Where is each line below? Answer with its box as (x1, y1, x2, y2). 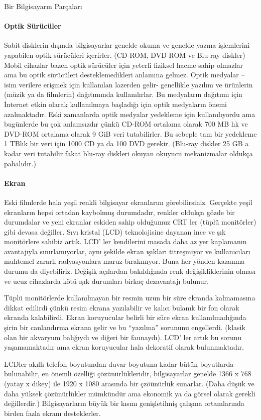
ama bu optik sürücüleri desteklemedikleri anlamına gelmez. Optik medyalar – (4, 69, 245, 80)
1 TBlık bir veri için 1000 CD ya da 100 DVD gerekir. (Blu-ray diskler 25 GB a (4, 138, 249, 149)
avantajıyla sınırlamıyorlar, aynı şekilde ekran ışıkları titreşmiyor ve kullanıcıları (4, 246, 250, 256)
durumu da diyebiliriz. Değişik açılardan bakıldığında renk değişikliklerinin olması (4, 266, 256, 276)
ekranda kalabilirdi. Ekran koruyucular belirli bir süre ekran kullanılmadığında (4, 312, 246, 323)
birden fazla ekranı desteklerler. (4, 407, 101, 418)
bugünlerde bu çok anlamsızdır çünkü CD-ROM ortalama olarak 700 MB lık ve (4, 119, 248, 129)
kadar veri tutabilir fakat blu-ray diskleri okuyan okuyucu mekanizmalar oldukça (4, 148, 253, 158)
